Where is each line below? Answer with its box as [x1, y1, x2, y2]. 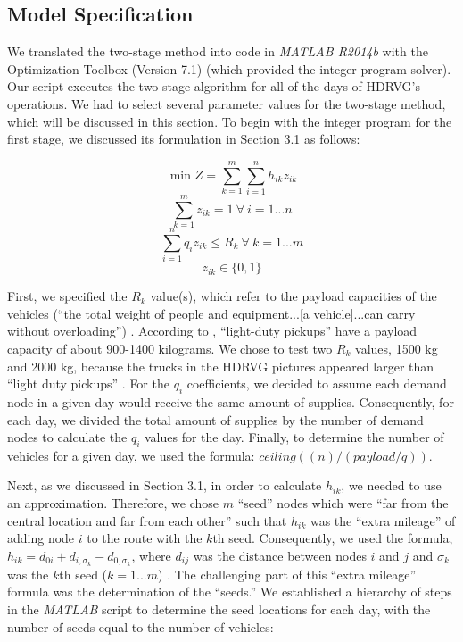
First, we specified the [7, 287, 128, 305]
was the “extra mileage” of [310, 511, 456, 529]
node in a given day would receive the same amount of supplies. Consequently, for [7, 392, 454, 411]
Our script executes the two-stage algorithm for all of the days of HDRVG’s [7, 77, 420, 96]
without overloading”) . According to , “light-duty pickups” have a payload [7, 321, 418, 340]
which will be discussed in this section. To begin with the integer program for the [7, 112, 452, 130]
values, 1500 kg [355, 338, 438, 357]
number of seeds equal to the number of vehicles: [7, 617, 274, 636]
